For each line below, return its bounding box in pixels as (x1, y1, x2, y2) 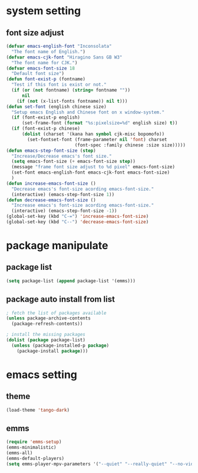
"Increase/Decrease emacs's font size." (11, 153, 112, 159)
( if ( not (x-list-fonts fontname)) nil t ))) (16, 98, 128, 104)
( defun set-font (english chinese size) (6, 103, 107, 110)
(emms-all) (6, 450, 33, 456)
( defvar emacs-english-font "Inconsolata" (6, 43, 112, 49)
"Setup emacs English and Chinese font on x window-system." (11, 109, 165, 115)
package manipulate (6, 239, 108, 252)
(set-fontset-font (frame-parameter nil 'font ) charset (27, 136, 167, 142)
